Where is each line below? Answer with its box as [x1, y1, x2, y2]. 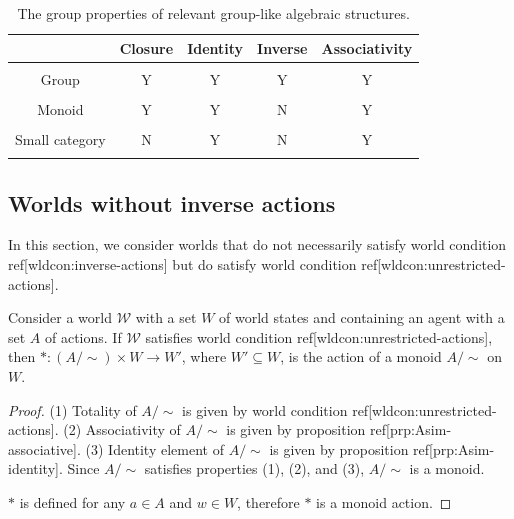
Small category [15, 128, 106, 149]
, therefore [237, 491, 300, 512]
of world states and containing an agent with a [219, 307, 505, 328]
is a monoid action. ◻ [316, 491, 452, 512]
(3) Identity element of [85, 438, 224, 459]
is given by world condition [182, 399, 348, 420]
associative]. [8, 438, 81, 459]
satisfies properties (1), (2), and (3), [144, 458, 365, 479]
